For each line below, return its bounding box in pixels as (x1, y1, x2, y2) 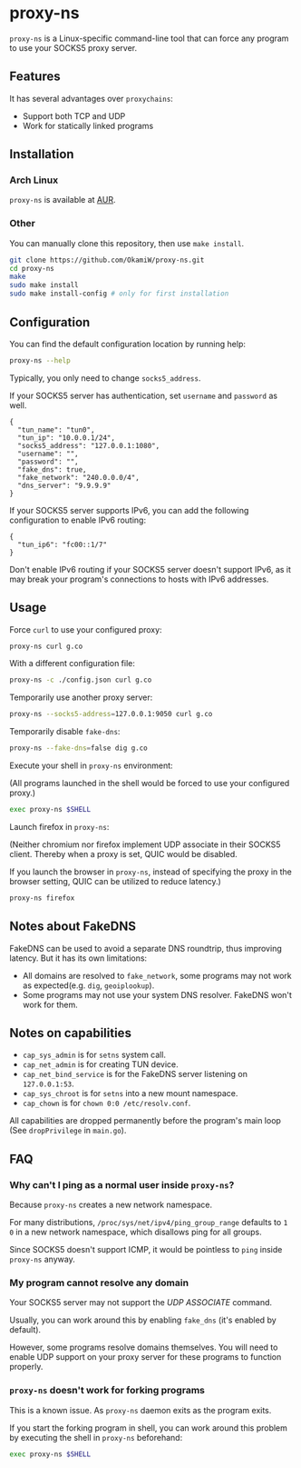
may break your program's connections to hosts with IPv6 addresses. (9, 574, 269, 584)
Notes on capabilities (9, 1025, 131, 1041)
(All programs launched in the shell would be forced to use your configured (9, 778, 290, 789)
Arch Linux (9, 174, 59, 186)
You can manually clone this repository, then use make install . (9, 237, 245, 248)
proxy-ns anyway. (9, 1253, 75, 1265)
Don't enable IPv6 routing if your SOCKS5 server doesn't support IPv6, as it (9, 564, 292, 574)
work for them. (22, 999, 79, 1010)
